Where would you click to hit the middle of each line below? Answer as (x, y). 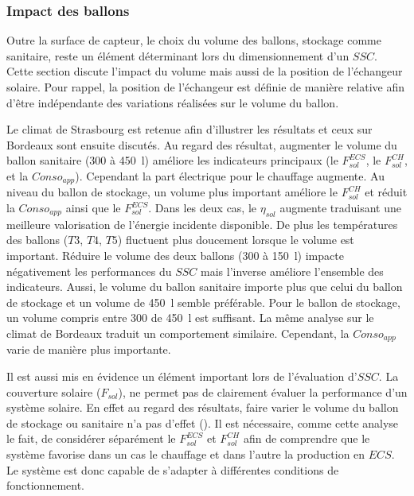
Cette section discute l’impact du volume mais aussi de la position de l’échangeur (205, 71)
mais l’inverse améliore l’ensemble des (292, 271)
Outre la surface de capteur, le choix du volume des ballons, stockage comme (194, 40)
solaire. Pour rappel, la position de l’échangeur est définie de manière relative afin (206, 87)
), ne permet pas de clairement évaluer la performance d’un (263, 391)
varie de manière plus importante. (89, 349)
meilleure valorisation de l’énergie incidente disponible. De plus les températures (202, 224)
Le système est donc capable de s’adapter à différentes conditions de (173, 469)
